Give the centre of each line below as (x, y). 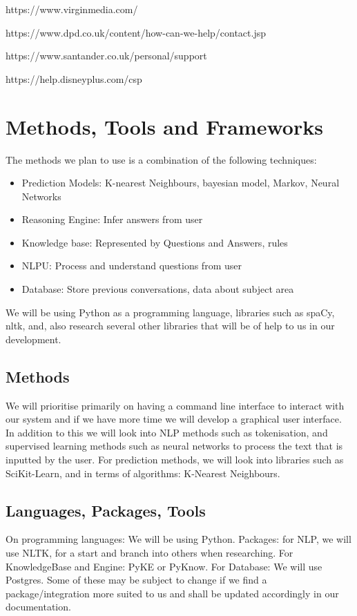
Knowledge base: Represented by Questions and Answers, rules (155, 242)
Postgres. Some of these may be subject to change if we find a (136, 580)
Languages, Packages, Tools (106, 510)
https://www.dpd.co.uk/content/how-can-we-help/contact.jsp (136, 32)
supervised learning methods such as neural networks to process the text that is (174, 446)
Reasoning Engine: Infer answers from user (112, 219)
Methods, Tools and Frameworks (164, 126)
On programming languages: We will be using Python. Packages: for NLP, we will (178, 539)
